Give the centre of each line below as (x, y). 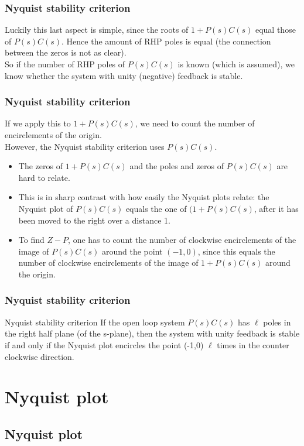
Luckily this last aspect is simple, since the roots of (97, 30)
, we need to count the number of (195, 123)
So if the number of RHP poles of (65, 64)
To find (31, 240)
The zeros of (40, 166)
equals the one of (156, 208)
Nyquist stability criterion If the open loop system (95, 322)
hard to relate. (44, 177)
